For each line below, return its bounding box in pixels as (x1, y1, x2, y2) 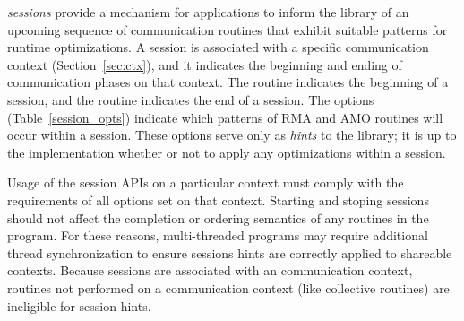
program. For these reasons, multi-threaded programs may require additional (7, 226, 428, 245)
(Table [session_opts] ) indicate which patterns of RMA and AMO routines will (7, 108, 443, 126)
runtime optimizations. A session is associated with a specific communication (7, 38, 429, 56)
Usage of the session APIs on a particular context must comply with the (7, 173, 404, 192)
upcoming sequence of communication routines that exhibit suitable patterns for (7, 20, 448, 39)
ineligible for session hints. (7, 296, 151, 315)
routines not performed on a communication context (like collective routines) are (7, 278, 450, 297)
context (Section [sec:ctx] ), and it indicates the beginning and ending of (7, 55, 402, 74)
